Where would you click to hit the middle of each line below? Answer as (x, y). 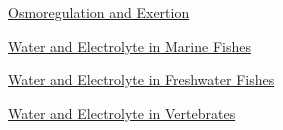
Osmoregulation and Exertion (99, 12)
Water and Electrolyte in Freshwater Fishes (141, 79)
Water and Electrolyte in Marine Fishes (129, 45)
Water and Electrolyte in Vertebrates (122, 112)
